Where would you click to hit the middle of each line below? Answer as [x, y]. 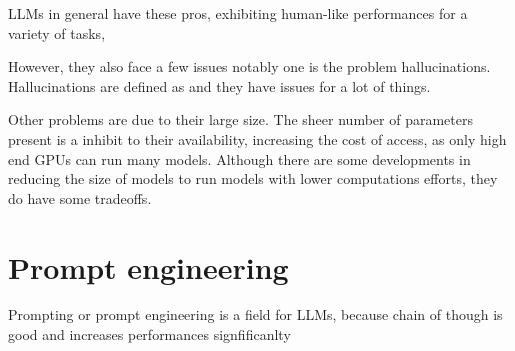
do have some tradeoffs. [80, 197]
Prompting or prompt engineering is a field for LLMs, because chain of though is [255, 314]
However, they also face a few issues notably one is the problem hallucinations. [249, 66]
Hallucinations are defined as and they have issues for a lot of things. [219, 85]
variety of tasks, [57, 32]
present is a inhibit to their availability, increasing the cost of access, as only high [257, 138]
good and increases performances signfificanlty [149, 334]
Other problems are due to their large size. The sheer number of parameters [240, 119]
